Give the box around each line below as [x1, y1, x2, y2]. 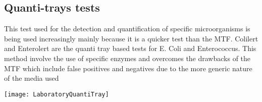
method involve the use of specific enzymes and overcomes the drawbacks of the [4, 53, 251, 63]
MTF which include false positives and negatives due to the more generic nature [4, 63, 252, 73]
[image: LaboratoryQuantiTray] [4, 90, 109, 98]
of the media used [4, 73, 59, 83]
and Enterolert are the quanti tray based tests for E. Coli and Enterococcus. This [4, 43, 256, 54]
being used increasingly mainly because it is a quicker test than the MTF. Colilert [4, 33, 258, 43]
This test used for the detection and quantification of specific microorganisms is [4, 23, 250, 34]
